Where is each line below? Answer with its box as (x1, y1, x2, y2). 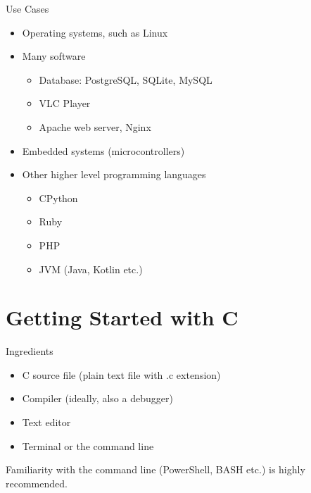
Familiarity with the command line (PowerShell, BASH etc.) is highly (6, 462, 305, 477)
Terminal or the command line (22, 438, 154, 453)
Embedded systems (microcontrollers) (22, 143, 185, 158)
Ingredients (6, 344, 53, 358)
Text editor (22, 415, 71, 430)
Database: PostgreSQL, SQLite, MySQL (39, 72, 212, 87)
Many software (22, 49, 86, 63)
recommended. (6, 475, 68, 490)
